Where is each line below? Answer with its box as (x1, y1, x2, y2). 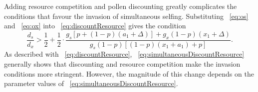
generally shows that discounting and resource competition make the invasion (4, 59, 241, 69)
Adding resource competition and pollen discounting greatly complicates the (4, 1, 237, 11)
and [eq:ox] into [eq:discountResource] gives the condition (4, 20, 186, 31)
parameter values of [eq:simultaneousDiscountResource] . (4, 78, 178, 89)
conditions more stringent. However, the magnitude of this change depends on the (4, 68, 254, 79)
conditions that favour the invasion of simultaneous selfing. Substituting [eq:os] (4, 10, 249, 21)
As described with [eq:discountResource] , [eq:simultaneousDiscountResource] (4, 49, 245, 59)
